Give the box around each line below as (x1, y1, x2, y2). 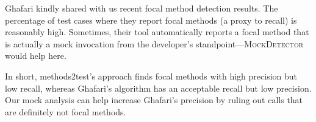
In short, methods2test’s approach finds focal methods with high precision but (5, 69, 298, 82)
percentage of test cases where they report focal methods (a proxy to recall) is (5, 13, 297, 26)
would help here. (5, 49, 66, 62)
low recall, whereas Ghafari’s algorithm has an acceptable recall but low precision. (5, 81, 312, 94)
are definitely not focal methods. (5, 105, 126, 118)
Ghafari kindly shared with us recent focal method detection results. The (5, 2, 278, 14)
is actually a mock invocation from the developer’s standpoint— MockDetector (5, 37, 304, 50)
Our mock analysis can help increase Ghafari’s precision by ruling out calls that (5, 93, 303, 106)
